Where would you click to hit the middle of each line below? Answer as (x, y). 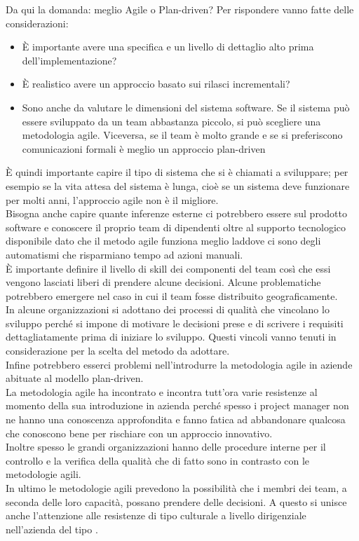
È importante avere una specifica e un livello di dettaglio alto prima (168, 47)
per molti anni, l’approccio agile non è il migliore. (112, 199)
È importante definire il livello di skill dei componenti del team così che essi (168, 268)
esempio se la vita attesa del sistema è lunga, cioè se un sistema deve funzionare (178, 185)
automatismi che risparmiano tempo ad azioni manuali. (124, 254)
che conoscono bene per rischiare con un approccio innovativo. (139, 433)
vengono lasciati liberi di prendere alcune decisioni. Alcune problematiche (163, 282)
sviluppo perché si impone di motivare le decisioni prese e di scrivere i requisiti (175, 323)
